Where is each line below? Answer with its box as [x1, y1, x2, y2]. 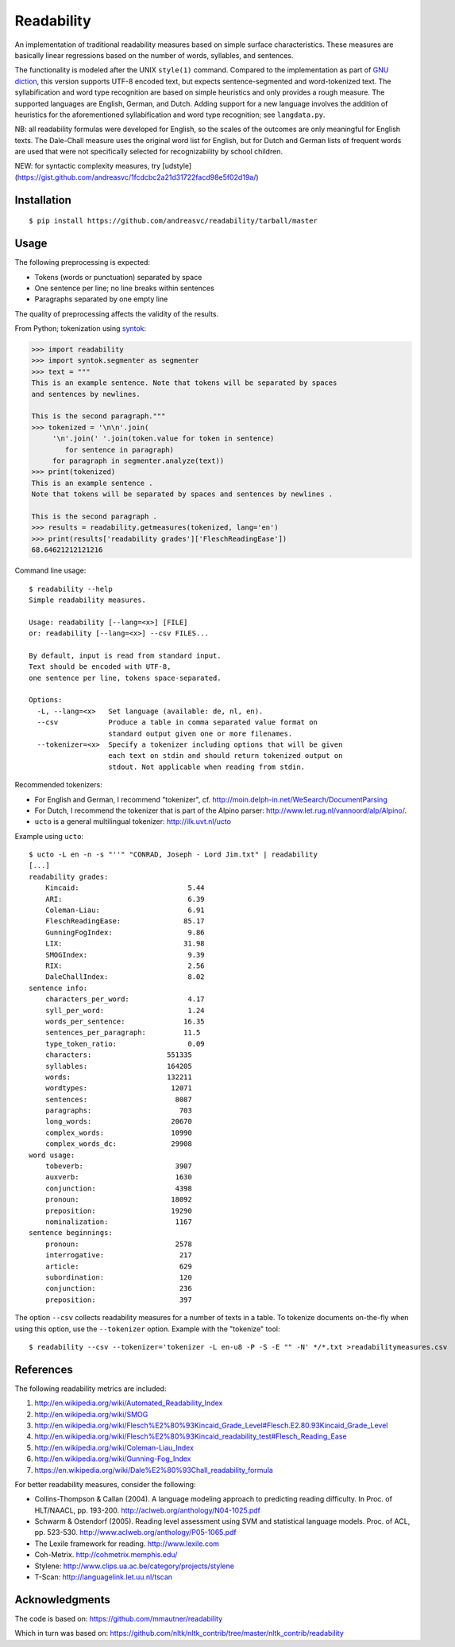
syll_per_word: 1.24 [44, 1006, 206, 1015]
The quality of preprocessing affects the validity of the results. [14, 309, 219, 318]
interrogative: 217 [44, 1251, 192, 1260]
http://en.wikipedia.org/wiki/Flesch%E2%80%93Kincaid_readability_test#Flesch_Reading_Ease [34, 1431, 347, 1441]
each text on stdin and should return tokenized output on [108, 752, 343, 760]
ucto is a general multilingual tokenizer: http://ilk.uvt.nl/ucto [34, 817, 232, 826]
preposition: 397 [44, 1295, 192, 1304]
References [14, 1362, 73, 1376]
